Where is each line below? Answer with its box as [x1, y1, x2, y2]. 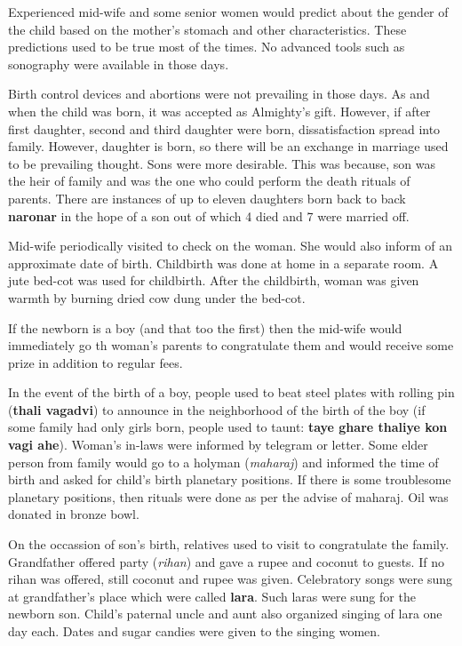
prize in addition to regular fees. [8, 353, 183, 371]
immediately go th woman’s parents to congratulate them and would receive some [8, 336, 454, 355]
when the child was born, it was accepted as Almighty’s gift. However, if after [8, 101, 431, 120]
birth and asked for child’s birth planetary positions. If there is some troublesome [8, 470, 451, 489]
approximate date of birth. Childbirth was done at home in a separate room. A [8, 253, 439, 272]
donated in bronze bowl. [8, 505, 139, 523]
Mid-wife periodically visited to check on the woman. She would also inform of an [8, 236, 452, 255]
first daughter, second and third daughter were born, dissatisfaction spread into [8, 119, 441, 138]
